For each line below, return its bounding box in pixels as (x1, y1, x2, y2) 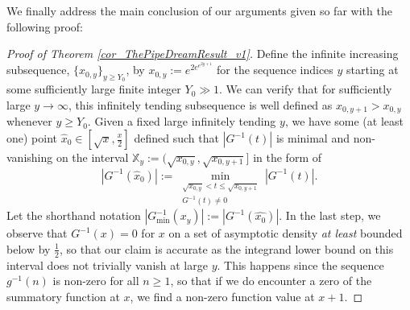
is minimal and (275, 130, 350, 146)
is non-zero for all (52, 272, 139, 289)
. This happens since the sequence (217, 256, 384, 273)
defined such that (134, 130, 219, 146)
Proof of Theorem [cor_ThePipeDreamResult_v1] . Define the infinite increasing (6, 45, 399, 62)
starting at (346, 61, 399, 78)
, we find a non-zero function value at (130, 287, 315, 304)
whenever (6, 113, 52, 130)
